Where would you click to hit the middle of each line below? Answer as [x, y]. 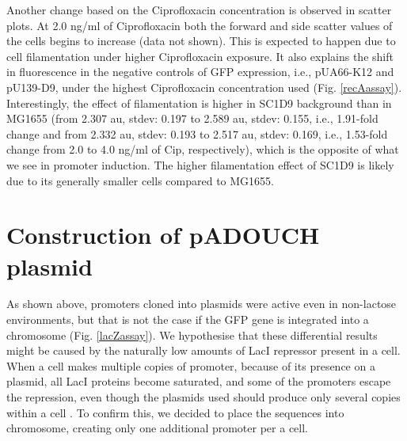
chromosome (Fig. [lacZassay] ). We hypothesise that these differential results [192, 335]
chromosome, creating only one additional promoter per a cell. [157, 428]
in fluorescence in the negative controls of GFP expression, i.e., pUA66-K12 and [200, 72]
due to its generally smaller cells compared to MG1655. [140, 180]
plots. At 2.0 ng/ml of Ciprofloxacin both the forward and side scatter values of [200, 25]
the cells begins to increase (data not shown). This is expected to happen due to [201, 41]
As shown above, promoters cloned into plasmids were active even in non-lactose [202, 304]
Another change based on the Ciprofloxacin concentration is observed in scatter [199, 10]
